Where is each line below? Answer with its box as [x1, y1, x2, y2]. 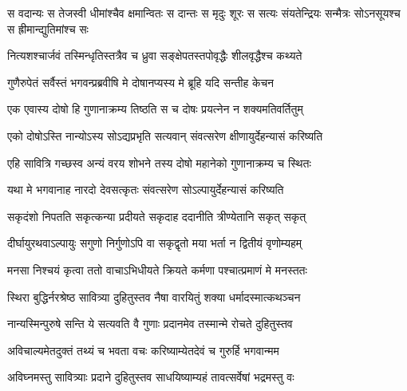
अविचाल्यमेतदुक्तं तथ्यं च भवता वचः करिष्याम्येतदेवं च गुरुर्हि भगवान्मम [7, 342, 279, 358]
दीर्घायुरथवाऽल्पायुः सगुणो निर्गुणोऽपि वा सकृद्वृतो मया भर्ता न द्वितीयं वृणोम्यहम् [7, 235, 302, 251]
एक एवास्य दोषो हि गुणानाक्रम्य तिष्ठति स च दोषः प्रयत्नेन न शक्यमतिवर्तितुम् [7, 101, 303, 117]
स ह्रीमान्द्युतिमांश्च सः [7, 20, 89, 37]
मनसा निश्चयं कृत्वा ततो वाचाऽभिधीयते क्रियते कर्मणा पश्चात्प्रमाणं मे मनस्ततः [7, 261, 307, 278]
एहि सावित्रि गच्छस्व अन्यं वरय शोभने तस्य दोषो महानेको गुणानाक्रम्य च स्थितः [7, 154, 311, 171]
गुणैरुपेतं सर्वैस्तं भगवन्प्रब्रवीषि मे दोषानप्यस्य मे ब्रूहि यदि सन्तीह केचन [7, 73, 275, 90]
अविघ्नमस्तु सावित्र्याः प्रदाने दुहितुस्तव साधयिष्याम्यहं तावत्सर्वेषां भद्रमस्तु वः [7, 369, 294, 385]
